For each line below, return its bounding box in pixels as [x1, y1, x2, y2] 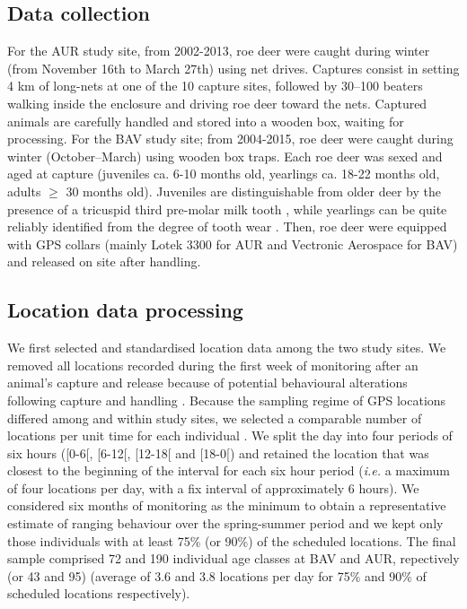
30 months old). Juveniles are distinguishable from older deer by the [66, 181, 441, 200]
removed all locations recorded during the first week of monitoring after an [7, 355, 419, 374]
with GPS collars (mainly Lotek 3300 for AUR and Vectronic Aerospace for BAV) [7, 234, 458, 253]
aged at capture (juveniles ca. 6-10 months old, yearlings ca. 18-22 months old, [7, 164, 440, 183]
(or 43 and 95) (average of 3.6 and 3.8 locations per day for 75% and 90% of [7, 566, 427, 585]
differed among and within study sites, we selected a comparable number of [7, 408, 422, 427]
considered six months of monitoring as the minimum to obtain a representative [7, 496, 446, 515]
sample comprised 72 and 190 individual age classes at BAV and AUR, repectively [7, 549, 460, 568]
